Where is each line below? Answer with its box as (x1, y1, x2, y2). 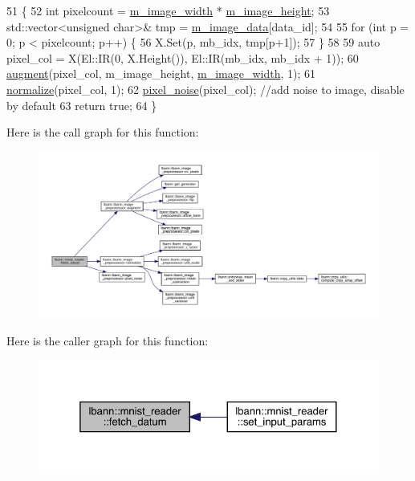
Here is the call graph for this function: (6, 124, 199, 141)
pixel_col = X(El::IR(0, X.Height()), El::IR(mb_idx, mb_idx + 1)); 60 (6, 49, 359, 66)
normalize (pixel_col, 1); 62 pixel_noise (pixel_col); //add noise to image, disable (6, 80, 405, 97)
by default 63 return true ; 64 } (6, 96, 157, 113)
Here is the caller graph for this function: (6, 332, 209, 349)
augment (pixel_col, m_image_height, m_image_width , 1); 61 (6, 65, 316, 82)
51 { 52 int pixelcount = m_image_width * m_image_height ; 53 (6, 2, 330, 18)
